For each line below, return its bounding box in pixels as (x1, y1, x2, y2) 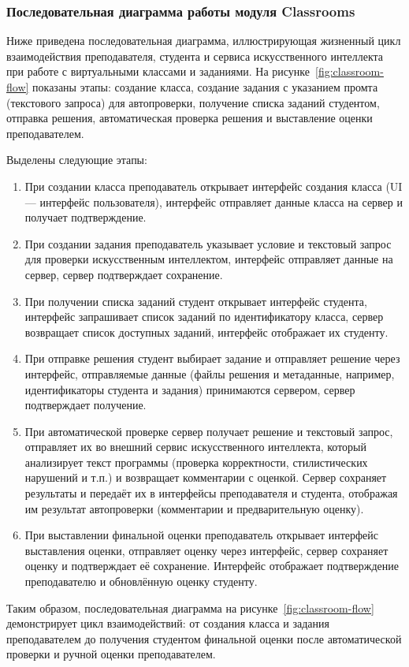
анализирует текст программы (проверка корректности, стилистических (24, 453, 368, 470)
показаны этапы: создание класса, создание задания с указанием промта (32, 79, 378, 95)
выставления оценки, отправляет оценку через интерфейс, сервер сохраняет (24, 542, 389, 558)
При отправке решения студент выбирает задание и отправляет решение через (24, 350, 400, 367)
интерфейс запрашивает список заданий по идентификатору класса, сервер (24, 308, 384, 325)
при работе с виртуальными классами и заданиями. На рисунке (6, 63, 310, 80)
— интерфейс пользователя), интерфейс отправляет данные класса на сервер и (24, 193, 403, 210)
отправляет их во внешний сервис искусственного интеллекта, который (24, 438, 366, 455)
